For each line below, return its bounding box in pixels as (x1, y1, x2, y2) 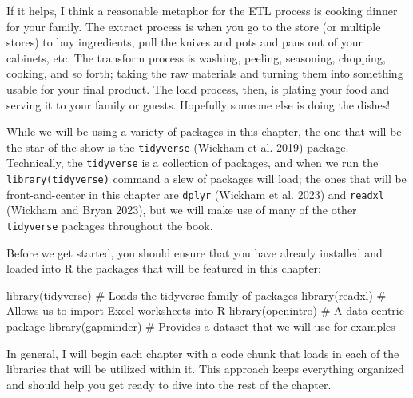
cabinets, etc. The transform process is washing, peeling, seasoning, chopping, (6, 49, 386, 66)
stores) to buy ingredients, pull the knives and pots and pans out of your (6, 34, 363, 50)
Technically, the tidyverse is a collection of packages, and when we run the (6, 154, 379, 171)
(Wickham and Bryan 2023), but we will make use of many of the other (6, 201, 357, 218)
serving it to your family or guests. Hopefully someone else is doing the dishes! (6, 96, 391, 113)
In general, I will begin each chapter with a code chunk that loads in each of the (6, 344, 399, 361)
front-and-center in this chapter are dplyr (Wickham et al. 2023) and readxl (6, 185, 384, 202)
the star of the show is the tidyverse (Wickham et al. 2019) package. (6, 138, 349, 155)
